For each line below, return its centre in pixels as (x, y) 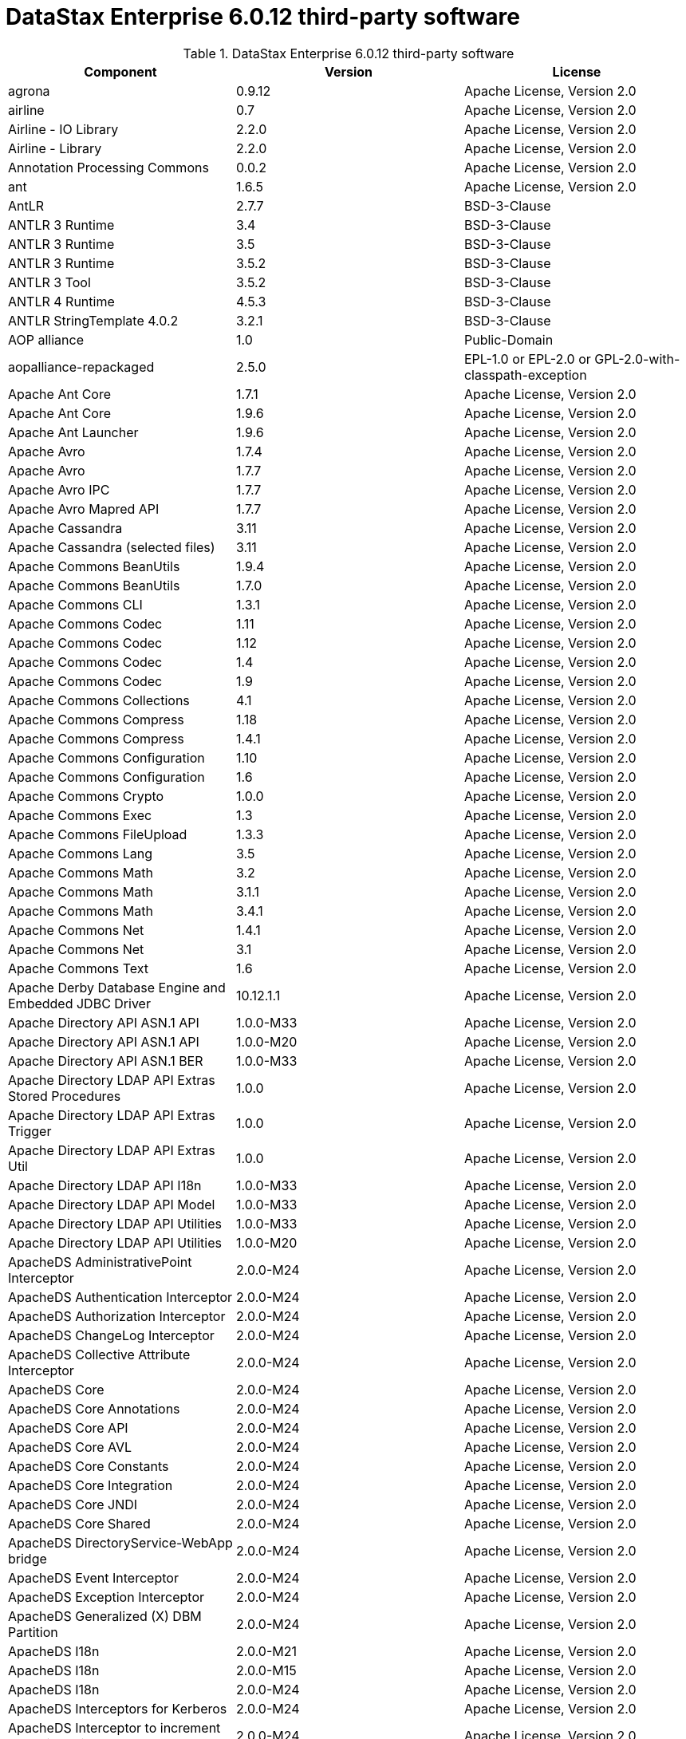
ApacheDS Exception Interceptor (106, 1597)
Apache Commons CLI (75, 604)
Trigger (30, 1131)
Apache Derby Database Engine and (117, 987)
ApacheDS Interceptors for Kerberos (118, 1708)
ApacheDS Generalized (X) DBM (105, 1616)
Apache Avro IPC (59, 489)
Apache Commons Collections (99, 700)
